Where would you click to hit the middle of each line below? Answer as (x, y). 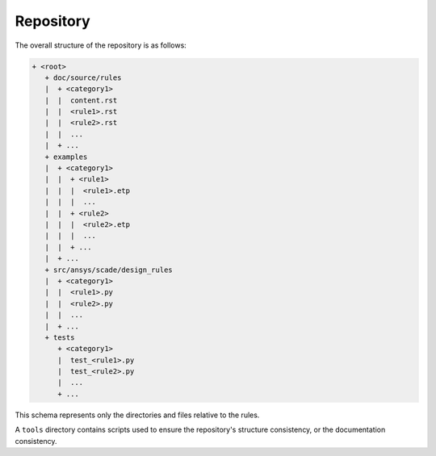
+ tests (60, 337)
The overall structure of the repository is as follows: (101, 45)
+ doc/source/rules (83, 77)
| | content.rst (81, 100)
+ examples (66, 157)
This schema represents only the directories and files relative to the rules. (137, 415)
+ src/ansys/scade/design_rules (109, 270)
